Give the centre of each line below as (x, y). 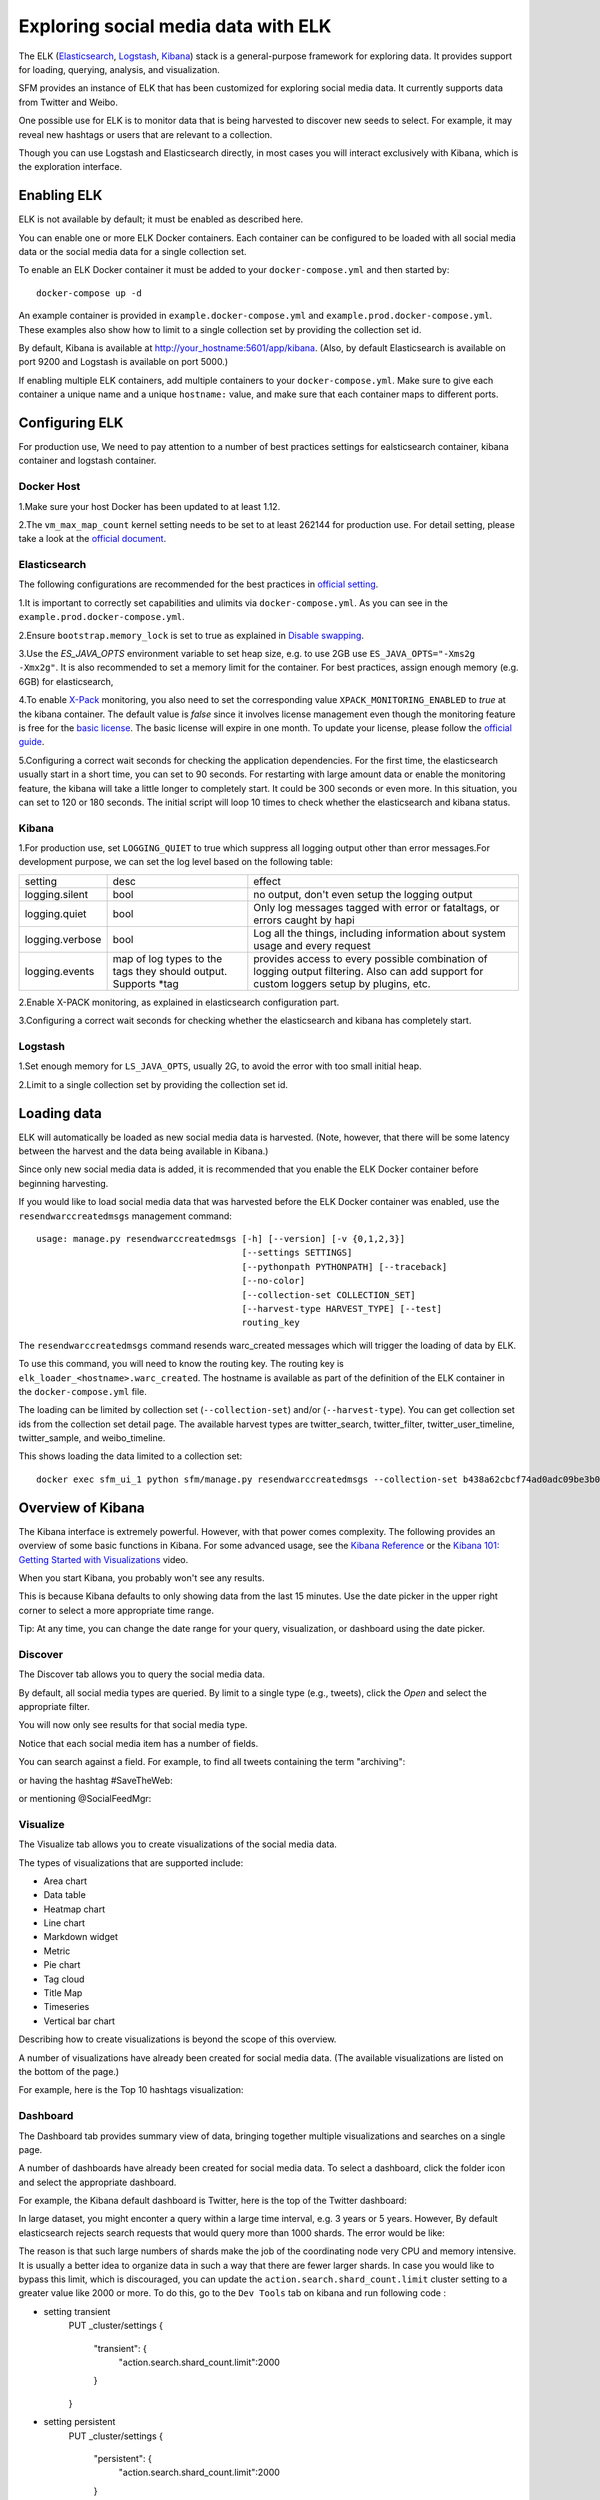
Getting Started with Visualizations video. (103, 1559)
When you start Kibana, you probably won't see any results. (141, 1577)
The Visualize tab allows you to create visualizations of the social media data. (177, 1844)
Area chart (65, 1881)
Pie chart (62, 1965)
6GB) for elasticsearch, (66, 681)
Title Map (63, 1993)
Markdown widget (81, 1937)
